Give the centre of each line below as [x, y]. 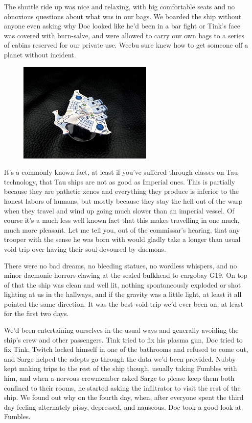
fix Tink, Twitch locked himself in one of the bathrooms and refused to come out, [126, 349]
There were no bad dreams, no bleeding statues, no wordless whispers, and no [121, 265]
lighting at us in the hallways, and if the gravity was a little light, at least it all [123, 294]
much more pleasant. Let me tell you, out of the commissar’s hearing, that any [122, 229]
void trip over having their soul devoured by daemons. [85, 249]
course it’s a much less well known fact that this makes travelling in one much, [122, 220]
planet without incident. [40, 54]
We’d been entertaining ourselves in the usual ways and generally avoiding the [121, 330]
